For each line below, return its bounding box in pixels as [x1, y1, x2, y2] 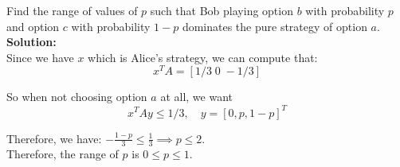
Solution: [6, 33, 57, 50]
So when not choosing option [6, 88, 147, 105]
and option [6, 17, 60, 34]
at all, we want [160, 88, 233, 105]
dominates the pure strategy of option [182, 17, 367, 34]
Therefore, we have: [6, 130, 102, 146]
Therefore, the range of [6, 146, 119, 162]
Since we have [6, 49, 74, 65]
